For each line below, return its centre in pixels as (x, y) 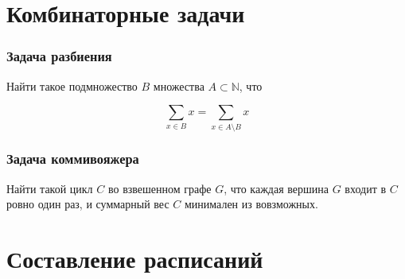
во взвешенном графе (160, 188)
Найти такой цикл (50, 188)
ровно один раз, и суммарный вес (88, 204)
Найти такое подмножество (72, 85)
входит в (366, 188)
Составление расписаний (135, 259)
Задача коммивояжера (73, 159)
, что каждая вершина (276, 188)
